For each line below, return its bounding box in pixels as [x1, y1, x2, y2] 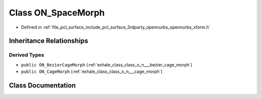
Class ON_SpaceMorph [9, 7, 105, 18]
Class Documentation [9, 81, 76, 89]
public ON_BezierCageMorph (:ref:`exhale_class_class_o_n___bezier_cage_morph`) [21, 62, 193, 67]
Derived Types [9, 51, 45, 58]
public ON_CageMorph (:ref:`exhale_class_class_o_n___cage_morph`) [21, 68, 163, 75]
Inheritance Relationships [9, 37, 88, 45]
